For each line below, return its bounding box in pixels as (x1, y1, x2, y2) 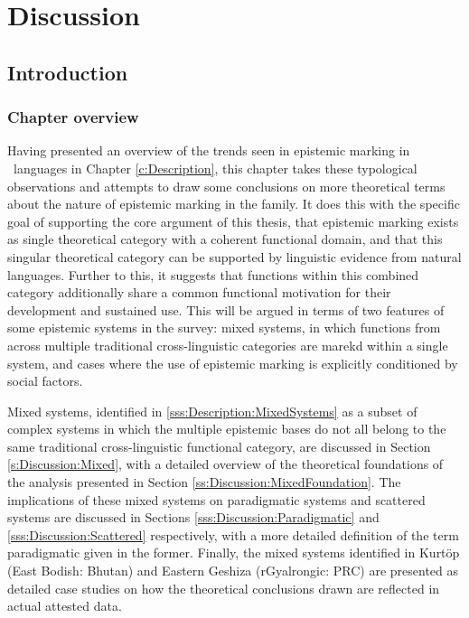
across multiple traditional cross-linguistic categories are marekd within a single (7, 335, 448, 354)
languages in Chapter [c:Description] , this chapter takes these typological (13, 158, 417, 177)
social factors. (7, 371, 83, 390)
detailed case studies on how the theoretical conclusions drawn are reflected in (7, 578, 440, 597)
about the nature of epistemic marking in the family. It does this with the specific (7, 194, 460, 213)
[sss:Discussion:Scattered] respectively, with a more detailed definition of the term (7, 525, 459, 544)
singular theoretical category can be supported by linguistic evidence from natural (7, 247, 462, 266)
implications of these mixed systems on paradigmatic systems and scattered (7, 490, 426, 509)
